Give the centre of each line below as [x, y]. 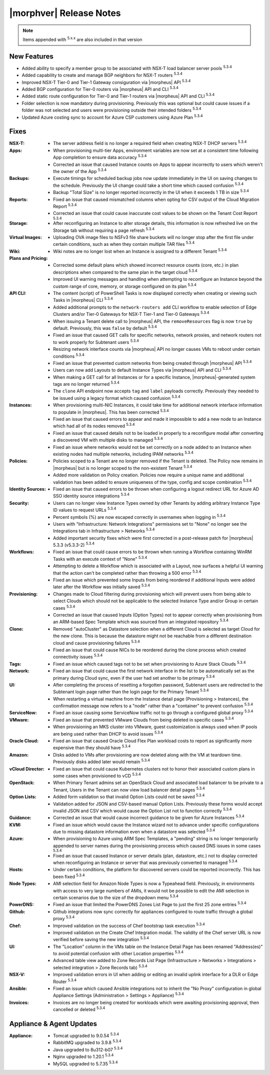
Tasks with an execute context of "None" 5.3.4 [100, 558]
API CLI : [18, 293]
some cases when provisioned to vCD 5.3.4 [97, 775]
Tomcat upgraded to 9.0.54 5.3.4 [86, 1036]
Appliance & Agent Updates [53, 1024]
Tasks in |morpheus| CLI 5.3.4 [83, 300]
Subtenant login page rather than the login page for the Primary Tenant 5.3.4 [131, 691]
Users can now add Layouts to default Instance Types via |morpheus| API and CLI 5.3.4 [142, 370]
